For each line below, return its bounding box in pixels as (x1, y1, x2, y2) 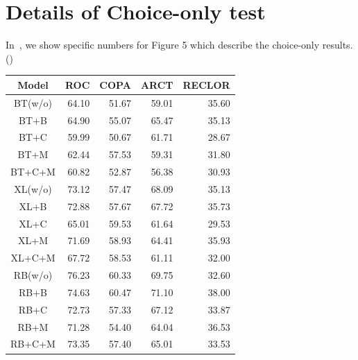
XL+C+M (10, 250, 56, 265)
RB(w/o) (13, 268, 53, 282)
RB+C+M (10, 336, 56, 351)
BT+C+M (10, 164, 56, 179)
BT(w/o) (13, 95, 52, 110)
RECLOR (182, 77, 230, 92)
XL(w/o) (14, 181, 52, 196)
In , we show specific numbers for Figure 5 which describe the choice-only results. (6, 37, 353, 52)
